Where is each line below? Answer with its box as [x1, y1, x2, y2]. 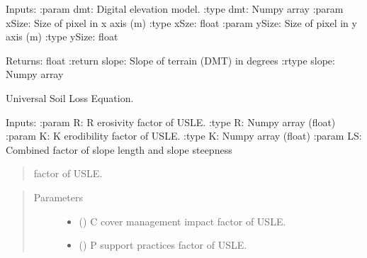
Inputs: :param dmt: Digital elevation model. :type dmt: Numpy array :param [6, 1, 344, 16]
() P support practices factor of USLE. [79, 237, 247, 252]
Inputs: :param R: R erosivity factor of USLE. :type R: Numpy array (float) [6, 114, 336, 129]
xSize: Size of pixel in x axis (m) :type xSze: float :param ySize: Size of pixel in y [6, 15, 357, 30]
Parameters [33, 189, 83, 204]
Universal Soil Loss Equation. [6, 90, 134, 105]
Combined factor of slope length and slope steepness [6, 142, 232, 157]
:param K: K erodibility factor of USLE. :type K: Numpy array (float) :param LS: [6, 128, 362, 143]
